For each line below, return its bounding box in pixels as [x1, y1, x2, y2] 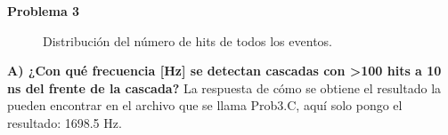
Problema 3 [7, 2, 80, 20]
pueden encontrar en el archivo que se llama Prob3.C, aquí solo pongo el [7, 96, 403, 115]
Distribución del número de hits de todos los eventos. [43, 31, 332, 50]
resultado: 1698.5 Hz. [7, 113, 122, 131]
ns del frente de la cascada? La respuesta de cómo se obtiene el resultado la [7, 78, 442, 97]
